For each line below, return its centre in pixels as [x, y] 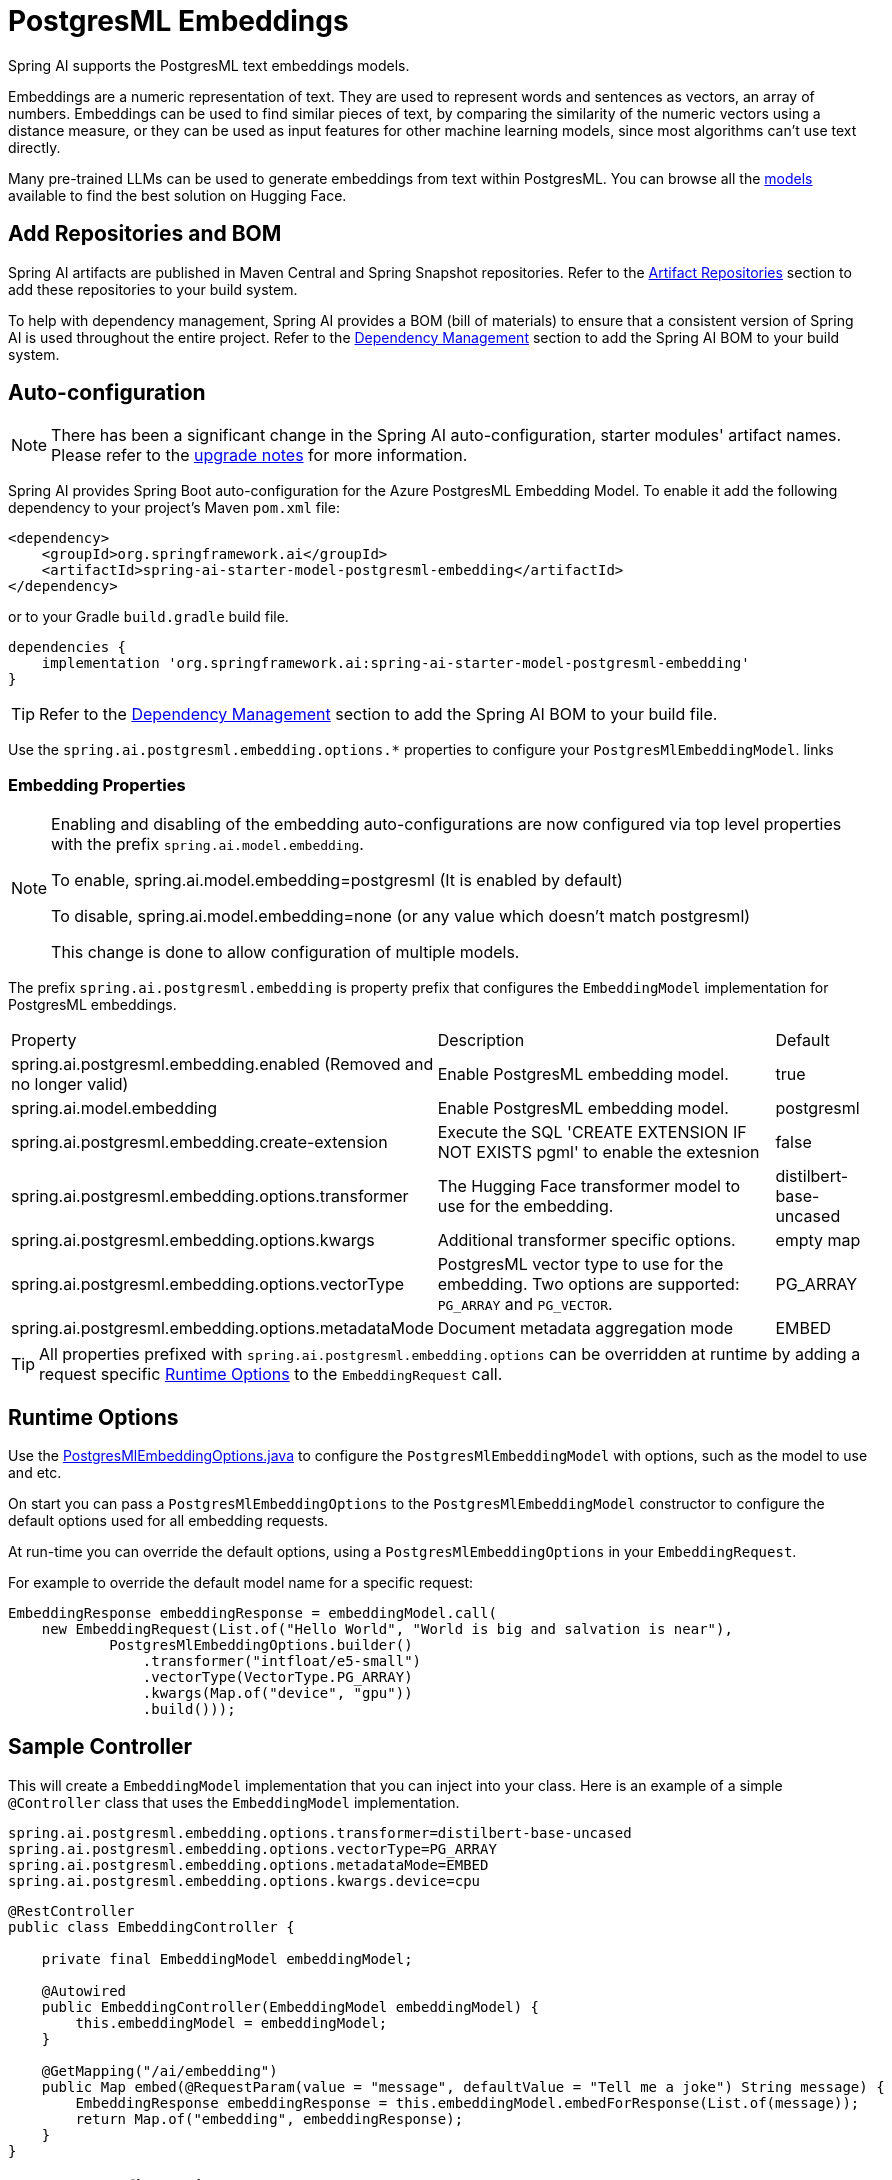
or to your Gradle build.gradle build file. [148, 617]
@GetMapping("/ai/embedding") [159, 2070]
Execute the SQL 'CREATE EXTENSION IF [592, 1132]
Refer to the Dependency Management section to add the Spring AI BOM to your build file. [378, 714]
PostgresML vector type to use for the [580, 1264]
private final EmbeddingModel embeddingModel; [227, 1958]
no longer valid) [70, 1084]
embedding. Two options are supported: [588, 1284]
